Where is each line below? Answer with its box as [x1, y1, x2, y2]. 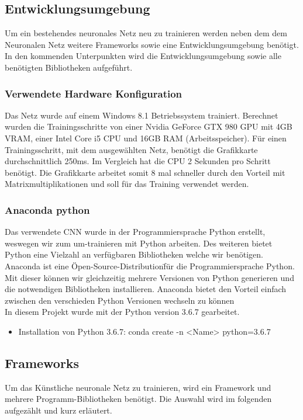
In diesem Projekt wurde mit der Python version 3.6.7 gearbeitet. [5, 306, 240, 318]
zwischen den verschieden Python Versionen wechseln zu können [5, 294, 235, 306]
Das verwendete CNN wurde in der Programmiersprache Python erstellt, [5, 225, 266, 238]
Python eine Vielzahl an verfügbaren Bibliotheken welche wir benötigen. [5, 248, 263, 261]
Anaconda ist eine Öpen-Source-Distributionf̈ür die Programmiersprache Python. [5, 259, 295, 272]
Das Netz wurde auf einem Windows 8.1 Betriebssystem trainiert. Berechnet [5, 109, 278, 121]
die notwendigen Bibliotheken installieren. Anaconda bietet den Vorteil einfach [5, 283, 287, 295]
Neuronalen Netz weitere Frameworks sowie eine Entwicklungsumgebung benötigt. [5, 38, 299, 50]
